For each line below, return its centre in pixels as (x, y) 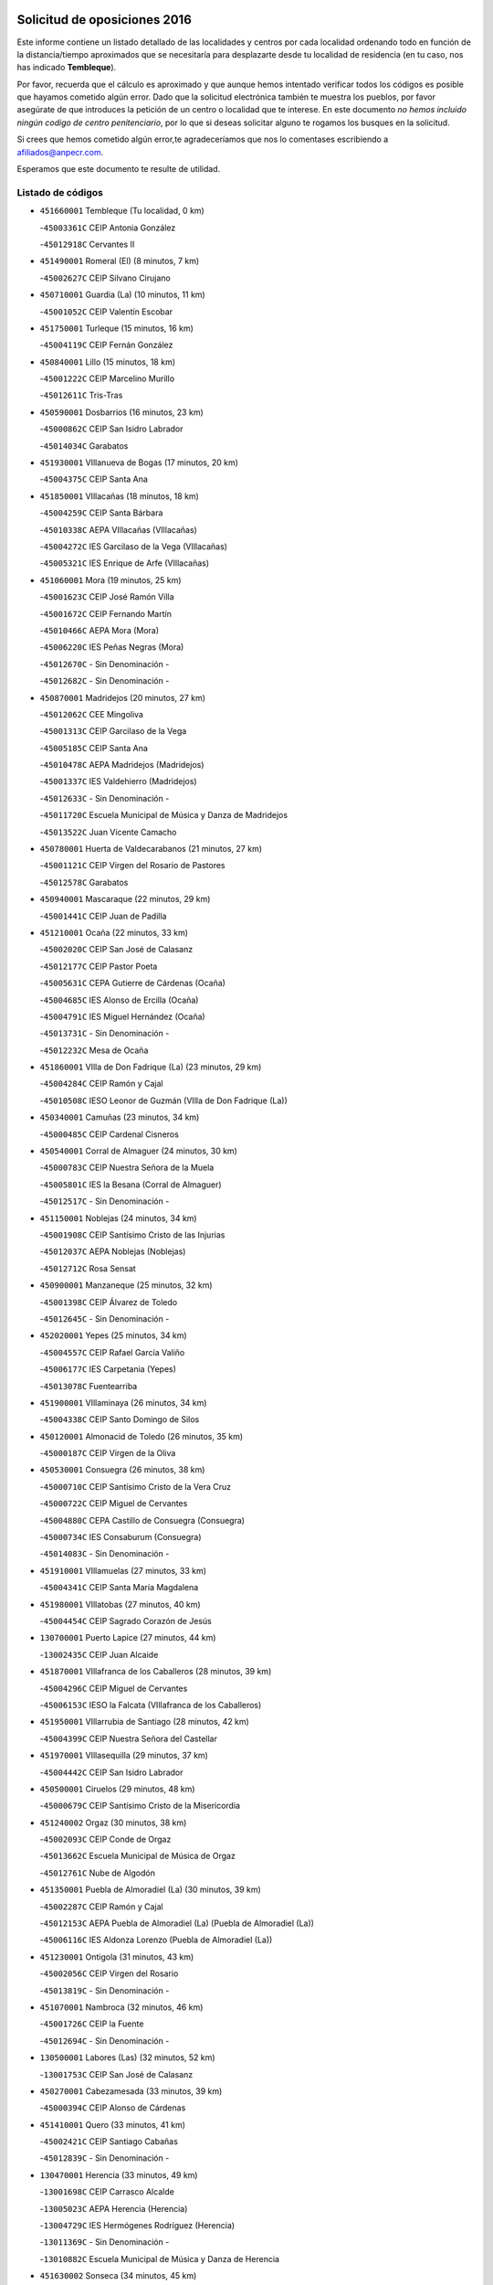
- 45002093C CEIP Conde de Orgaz (105, 1839)
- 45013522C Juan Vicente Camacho (108, 832)
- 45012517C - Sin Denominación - (105, 1201)
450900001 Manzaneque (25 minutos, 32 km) (126, 1285)
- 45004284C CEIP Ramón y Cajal (101, 1084)
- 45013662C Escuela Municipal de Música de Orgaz (138, 1856)
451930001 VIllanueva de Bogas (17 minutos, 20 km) (139, 462)
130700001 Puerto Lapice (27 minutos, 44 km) (128, 1638)
